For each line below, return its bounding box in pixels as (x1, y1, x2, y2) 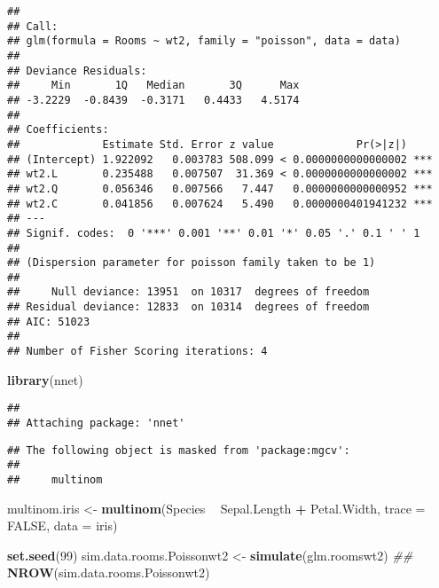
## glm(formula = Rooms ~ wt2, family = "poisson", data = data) (7, 35, 401, 48)
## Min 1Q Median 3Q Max (7, 79, 300, 92)
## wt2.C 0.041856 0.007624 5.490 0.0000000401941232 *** (7, 197, 433, 210)
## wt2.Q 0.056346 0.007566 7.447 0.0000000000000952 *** (7, 182, 433, 195)
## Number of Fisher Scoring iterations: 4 (7, 345, 268, 358)
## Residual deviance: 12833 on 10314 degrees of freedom (7, 301, 370, 314)
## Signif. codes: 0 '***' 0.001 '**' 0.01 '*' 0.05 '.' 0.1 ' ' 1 (7, 226, 420, 239)
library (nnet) (7, 370, 83, 388)
